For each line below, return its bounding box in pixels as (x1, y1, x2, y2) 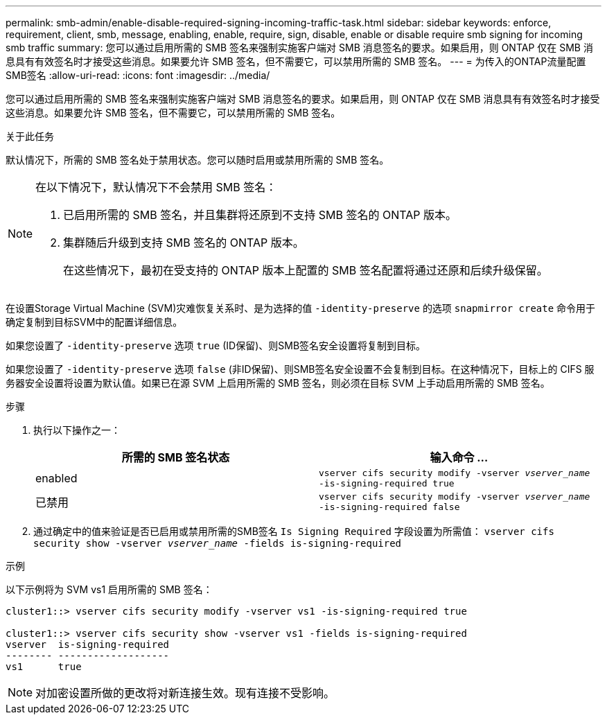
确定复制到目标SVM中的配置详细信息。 (6, 316, 183, 328)
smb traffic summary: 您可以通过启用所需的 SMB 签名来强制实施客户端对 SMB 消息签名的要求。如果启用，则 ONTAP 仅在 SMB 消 (6, 42, 593, 53)
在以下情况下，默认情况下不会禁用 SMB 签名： (35, 180, 277, 194)
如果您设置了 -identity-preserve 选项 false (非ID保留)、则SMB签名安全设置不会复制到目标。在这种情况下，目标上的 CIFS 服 (6, 363, 595, 375)
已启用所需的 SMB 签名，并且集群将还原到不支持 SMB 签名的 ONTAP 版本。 (63, 208, 457, 222)
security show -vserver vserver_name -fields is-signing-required (33, 538, 402, 549)
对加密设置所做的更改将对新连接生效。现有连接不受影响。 (35, 686, 335, 700)
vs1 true (6, 661, 82, 672)
